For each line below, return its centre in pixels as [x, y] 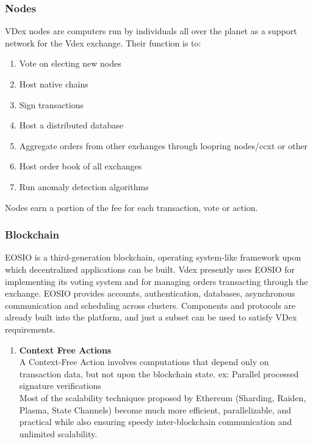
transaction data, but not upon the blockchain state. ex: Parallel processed [159, 373]
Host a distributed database [71, 125]
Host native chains [54, 84]
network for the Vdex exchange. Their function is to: [103, 43]
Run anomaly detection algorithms [84, 186]
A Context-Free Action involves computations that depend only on [144, 362]
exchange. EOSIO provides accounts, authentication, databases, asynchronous [150, 293]
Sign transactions [52, 104]
